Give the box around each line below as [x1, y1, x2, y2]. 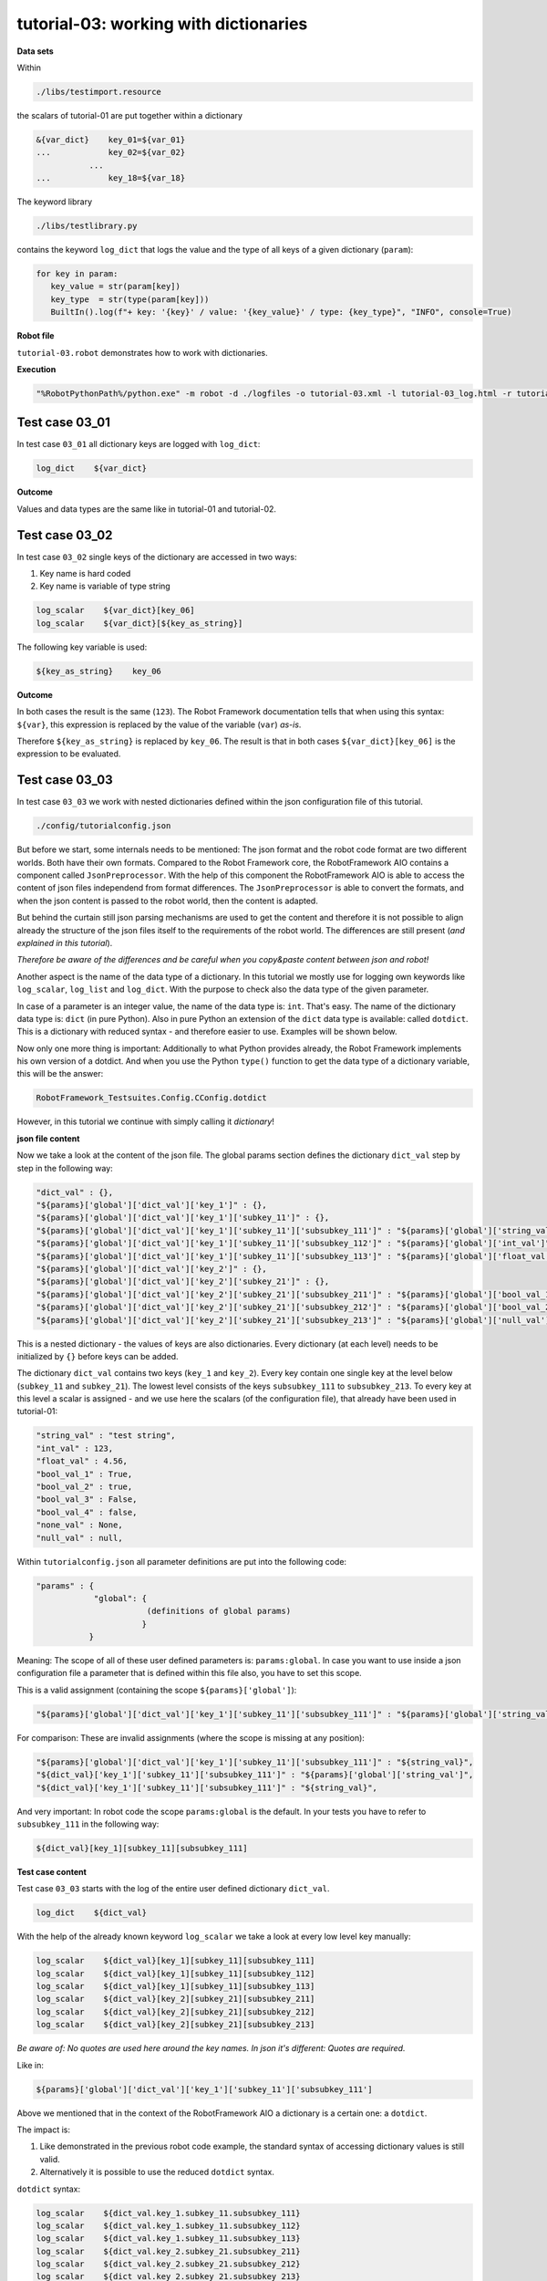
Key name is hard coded [39, 568, 131, 579]
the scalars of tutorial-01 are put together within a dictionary [16, 109, 243, 120]
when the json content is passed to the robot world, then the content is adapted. [16, 895, 318, 906]
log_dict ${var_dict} [36, 463, 148, 474]
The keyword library [16, 196, 93, 207]
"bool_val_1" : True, [36, 1469, 133, 1479]
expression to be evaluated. [16, 748, 121, 759]
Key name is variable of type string [39, 580, 170, 592]
